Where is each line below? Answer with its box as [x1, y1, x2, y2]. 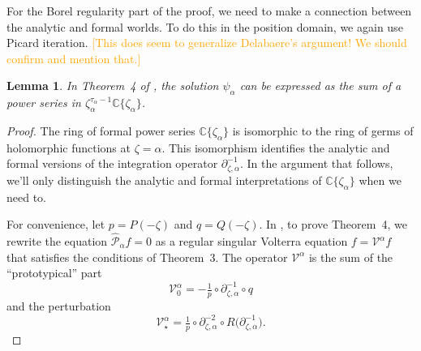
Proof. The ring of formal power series [6, 122, 195, 139]
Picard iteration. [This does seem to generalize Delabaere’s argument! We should [6, 34, 407, 51]
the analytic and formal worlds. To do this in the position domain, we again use [6, 18, 403, 35]
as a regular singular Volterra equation [155, 233, 348, 250]
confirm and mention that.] [6, 49, 141, 66]
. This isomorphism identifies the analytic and [161, 139, 390, 156]
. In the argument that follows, [240, 155, 393, 172]
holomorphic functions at [6, 139, 131, 156]
